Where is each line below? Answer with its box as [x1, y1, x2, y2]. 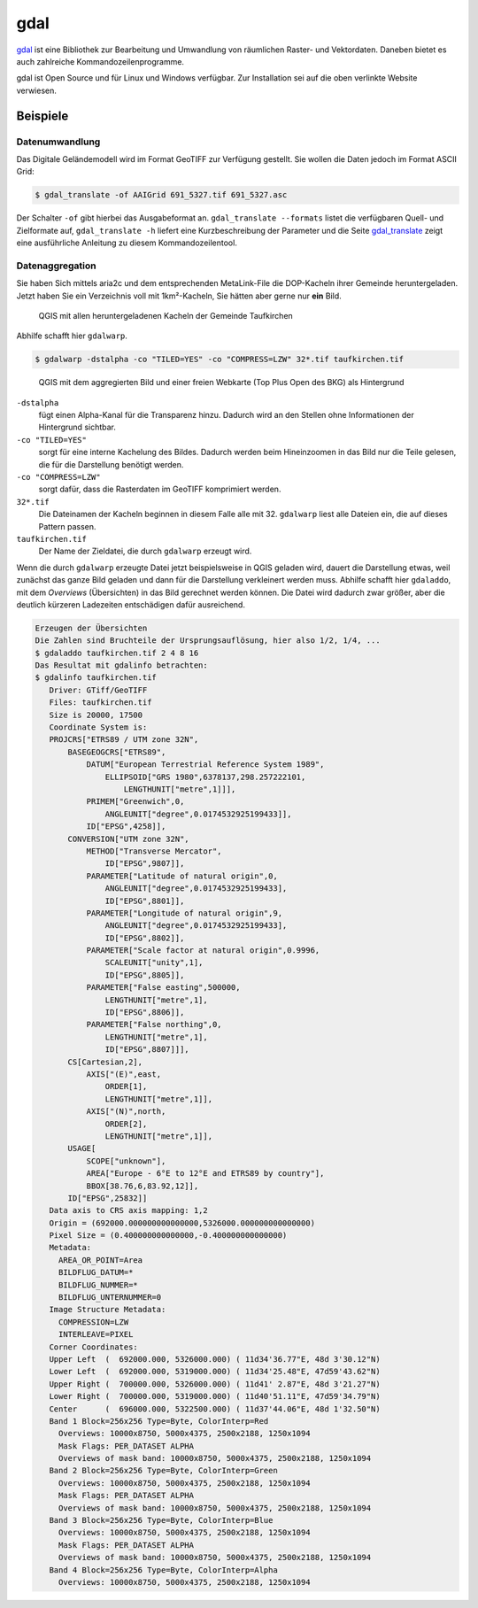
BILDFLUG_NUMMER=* [58, 1279, 139, 1290]
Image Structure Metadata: [49, 1304, 166, 1315]
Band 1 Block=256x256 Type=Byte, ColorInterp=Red [49, 1416, 269, 1426]
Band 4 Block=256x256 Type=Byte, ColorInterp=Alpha [49, 1565, 278, 1575]
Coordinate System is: [49, 723, 148, 732]
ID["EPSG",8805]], [104, 970, 185, 980]
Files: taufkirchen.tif [49, 698, 152, 707]
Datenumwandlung [16, 135, 101, 148]
